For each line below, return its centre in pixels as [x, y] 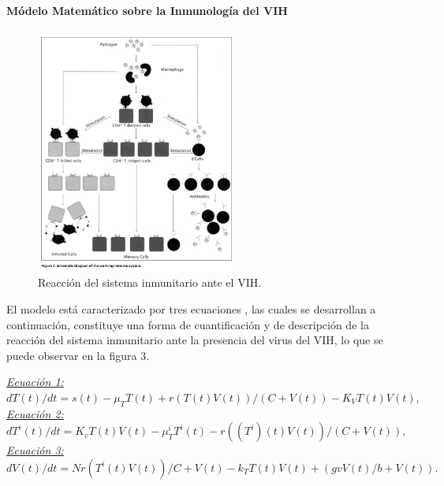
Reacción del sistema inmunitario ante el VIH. [150, 282]
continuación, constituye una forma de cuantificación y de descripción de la [188, 324]
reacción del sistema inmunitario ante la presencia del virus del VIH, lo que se [195, 340]
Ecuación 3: [35, 450]
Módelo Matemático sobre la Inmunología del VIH [147, 10]
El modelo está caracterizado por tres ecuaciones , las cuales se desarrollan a [191, 308]
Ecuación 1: [35, 382]
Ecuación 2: [35, 413]
